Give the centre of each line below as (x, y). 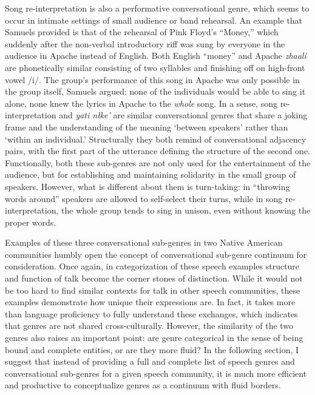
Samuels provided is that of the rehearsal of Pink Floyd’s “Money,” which (142, 32)
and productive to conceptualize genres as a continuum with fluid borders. (143, 385)
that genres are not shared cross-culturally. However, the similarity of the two (149, 326)
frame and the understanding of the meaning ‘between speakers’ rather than (147, 127)
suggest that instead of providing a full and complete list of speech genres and (150, 361)
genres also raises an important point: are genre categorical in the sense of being (154, 338)
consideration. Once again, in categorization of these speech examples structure (152, 266)
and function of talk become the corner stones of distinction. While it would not (154, 278)
